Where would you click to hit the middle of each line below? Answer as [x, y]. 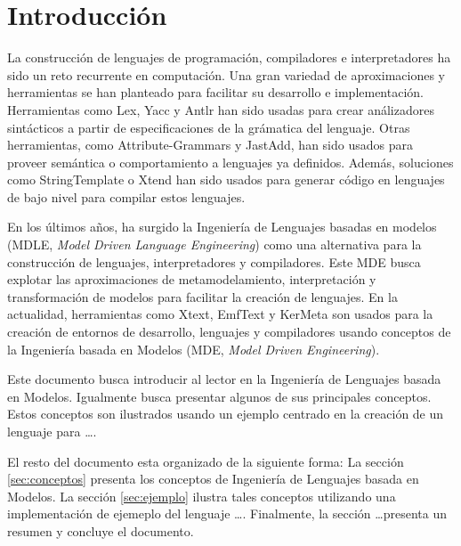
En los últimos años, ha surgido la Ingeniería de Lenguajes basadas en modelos [222, 227]
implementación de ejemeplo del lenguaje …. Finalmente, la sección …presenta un [227, 513]
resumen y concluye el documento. [101, 530]
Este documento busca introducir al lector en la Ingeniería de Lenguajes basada [224, 379]
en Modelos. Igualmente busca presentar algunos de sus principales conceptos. [219, 396]
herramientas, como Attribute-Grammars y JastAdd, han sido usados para [210, 145]
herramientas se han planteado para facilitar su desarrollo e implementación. [215, 92]
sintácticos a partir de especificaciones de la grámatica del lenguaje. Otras [209, 127]
